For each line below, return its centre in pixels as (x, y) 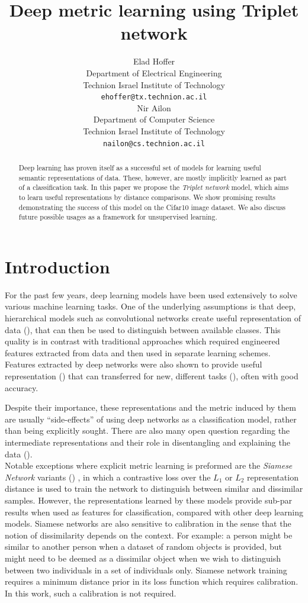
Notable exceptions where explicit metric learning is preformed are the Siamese (149, 465)
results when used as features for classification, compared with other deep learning (154, 512)
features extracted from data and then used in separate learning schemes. (138, 352)
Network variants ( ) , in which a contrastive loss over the (108, 477)
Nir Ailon (154, 107)
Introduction (57, 266)
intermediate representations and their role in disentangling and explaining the (147, 442)
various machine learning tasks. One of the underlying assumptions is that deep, (150, 306)
